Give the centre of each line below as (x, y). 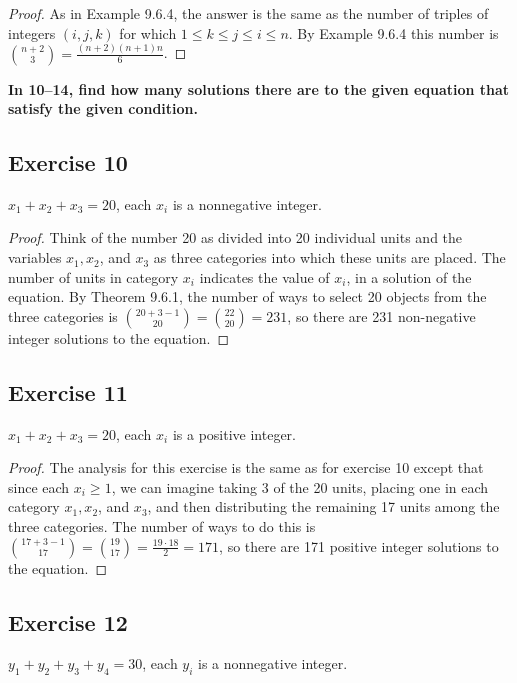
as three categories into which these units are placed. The (329, 257)
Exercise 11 (68, 391)
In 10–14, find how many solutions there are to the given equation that (259, 88)
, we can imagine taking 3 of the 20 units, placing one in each (300, 486)
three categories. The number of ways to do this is (162, 526)
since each (39, 486)
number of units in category (93, 276)
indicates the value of (264, 276)
